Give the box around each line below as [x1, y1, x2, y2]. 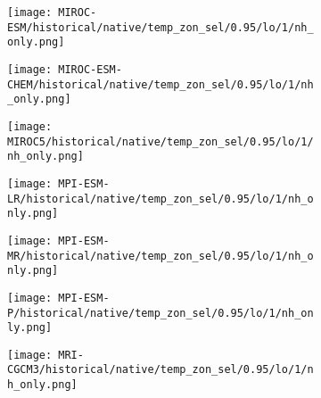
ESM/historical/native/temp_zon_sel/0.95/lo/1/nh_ [7, 21, 314, 34]
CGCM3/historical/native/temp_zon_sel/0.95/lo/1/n [7, 363, 314, 377]
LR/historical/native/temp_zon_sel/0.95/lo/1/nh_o [7, 192, 314, 205]
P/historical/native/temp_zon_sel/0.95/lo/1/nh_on [7, 306, 314, 319]
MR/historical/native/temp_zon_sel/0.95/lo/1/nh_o [7, 249, 314, 262]
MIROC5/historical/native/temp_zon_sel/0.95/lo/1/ [7, 135, 314, 148]
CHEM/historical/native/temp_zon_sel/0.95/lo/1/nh [7, 78, 314, 91]
